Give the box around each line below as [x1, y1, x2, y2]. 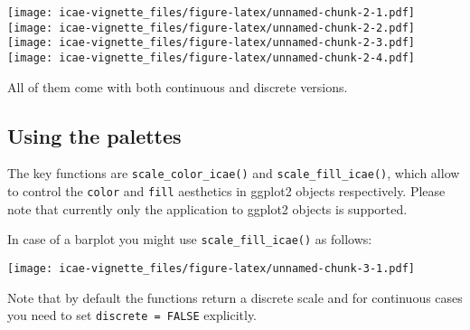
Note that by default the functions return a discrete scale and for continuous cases [7, 288, 463, 306]
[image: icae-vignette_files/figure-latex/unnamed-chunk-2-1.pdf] [7, 6, 416, 19]
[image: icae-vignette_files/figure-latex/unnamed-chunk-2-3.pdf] [7, 36, 416, 50]
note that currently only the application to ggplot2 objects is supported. [7, 199, 408, 218]
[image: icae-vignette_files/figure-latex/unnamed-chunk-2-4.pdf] [7, 51, 416, 64]
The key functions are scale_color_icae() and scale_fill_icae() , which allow [7, 164, 460, 183]
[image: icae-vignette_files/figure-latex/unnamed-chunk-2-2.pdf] [7, 21, 416, 34]
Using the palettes [7, 121, 182, 149]
